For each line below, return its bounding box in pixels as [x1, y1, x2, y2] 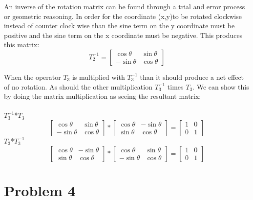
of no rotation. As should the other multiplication [4, 81, 152, 91]
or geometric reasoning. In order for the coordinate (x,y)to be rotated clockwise [4, 11, 242, 21]
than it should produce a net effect [140, 72, 244, 82]
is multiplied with [72, 72, 125, 82]
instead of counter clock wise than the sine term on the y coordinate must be [4, 20, 235, 31]
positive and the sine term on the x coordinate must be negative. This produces [4, 30, 243, 40]
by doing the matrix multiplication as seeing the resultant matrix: [4, 91, 201, 101]
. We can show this [192, 81, 249, 91]
